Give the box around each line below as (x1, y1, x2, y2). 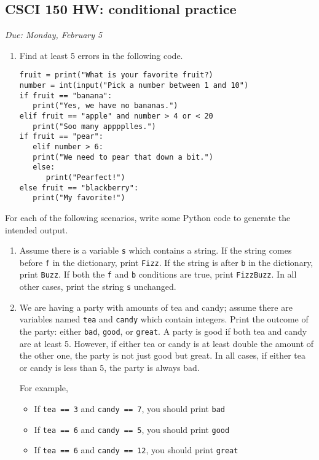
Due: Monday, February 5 (5, 28, 103, 41)
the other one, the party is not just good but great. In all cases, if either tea (19, 349, 305, 362)
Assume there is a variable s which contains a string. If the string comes (19, 244, 292, 257)
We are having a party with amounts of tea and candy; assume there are (19, 300, 293, 313)
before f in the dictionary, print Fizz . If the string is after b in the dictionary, (19, 255, 313, 268)
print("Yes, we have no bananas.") (33, 101, 178, 111)
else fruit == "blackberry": (19, 183, 139, 192)
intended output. (5, 223, 68, 236)
